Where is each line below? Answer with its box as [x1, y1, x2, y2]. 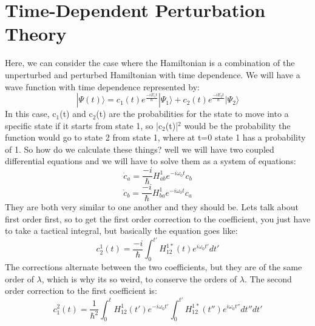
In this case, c [5, 107, 56, 120]
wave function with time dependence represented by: [5, 80, 200, 93]
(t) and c [59, 107, 93, 120]
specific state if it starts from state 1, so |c [5, 119, 163, 131]
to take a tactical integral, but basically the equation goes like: [5, 224, 238, 237]
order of [5, 272, 34, 285]
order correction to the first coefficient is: [5, 284, 157, 297]
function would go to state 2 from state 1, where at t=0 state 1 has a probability [5, 131, 306, 144]
